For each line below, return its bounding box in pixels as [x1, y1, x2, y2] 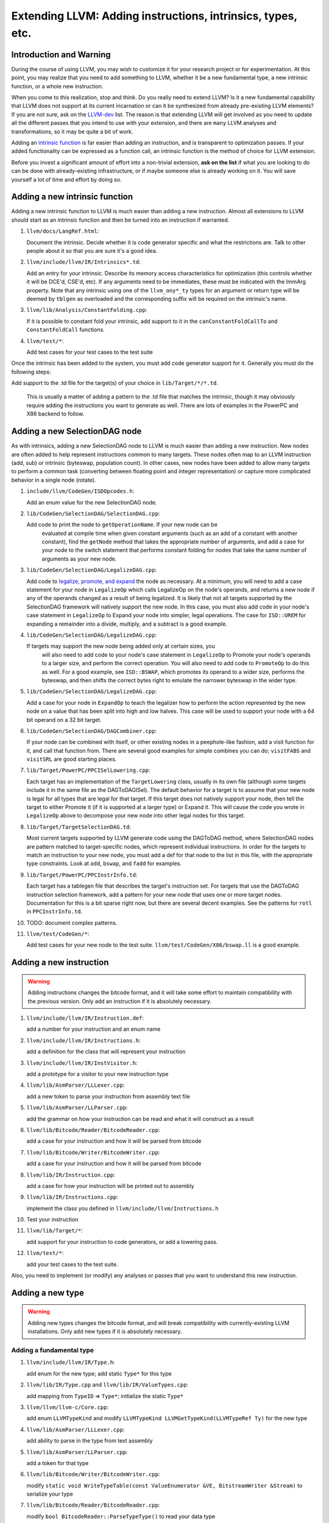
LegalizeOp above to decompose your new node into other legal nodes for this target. [26, 812, 246, 819]
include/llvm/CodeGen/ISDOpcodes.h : [26, 487, 135, 495]
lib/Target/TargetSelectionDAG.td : [26, 823, 131, 830]
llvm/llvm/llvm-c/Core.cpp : [26, 1403, 109, 1410]
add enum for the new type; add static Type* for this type [26, 1369, 172, 1377]
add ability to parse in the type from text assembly [26, 1437, 153, 1444]
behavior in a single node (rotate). [11, 476, 97, 484]
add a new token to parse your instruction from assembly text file [26, 1092, 190, 1100]
